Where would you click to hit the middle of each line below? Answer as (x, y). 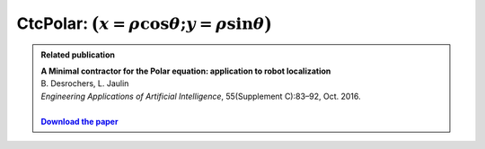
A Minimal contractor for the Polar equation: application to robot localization (186, 71)
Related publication (78, 55)
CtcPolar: (53, 23)
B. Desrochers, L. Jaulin (85, 83)
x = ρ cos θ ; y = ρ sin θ (182, 23)
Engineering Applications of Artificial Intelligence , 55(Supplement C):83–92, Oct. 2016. (201, 96)
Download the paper (79, 121)
